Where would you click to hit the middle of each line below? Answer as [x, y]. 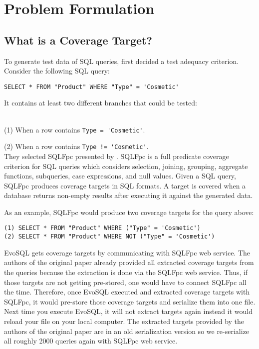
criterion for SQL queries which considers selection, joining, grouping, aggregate [126, 166]
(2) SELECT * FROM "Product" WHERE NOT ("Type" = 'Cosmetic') [110, 237]
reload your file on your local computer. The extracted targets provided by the [124, 321]
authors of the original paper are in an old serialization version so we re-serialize [127, 331]
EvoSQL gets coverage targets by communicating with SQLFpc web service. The [127, 252]
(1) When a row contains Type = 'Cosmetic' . [75, 129]
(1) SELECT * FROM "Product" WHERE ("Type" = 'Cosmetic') [102, 228]
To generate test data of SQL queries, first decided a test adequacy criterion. [122, 61]
